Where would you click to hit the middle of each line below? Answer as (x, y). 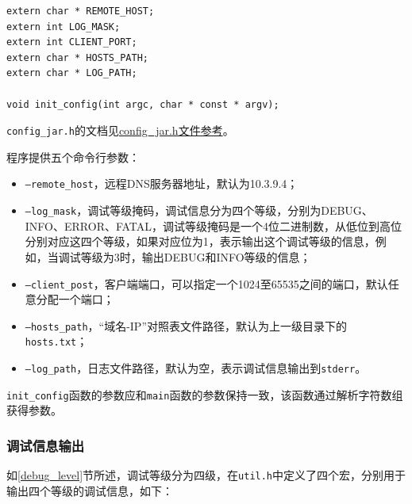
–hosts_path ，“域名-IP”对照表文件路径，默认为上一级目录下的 (186, 325)
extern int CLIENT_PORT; (72, 42)
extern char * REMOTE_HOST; (81, 11)
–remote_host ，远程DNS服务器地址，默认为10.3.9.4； (162, 183)
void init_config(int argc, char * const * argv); (143, 104)
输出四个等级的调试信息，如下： (90, 490)
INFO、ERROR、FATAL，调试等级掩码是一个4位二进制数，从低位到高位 (214, 225)
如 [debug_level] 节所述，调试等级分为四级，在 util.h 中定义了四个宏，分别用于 (206, 475)
